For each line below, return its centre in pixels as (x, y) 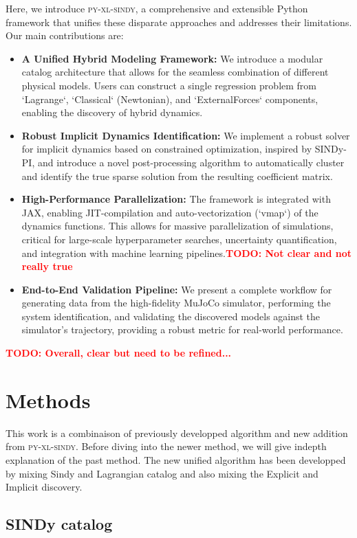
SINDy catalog (59, 524)
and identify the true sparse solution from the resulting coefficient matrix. (177, 176)
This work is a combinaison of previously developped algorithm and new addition (177, 433)
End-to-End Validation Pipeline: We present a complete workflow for (177, 289)
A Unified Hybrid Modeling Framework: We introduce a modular (172, 58)
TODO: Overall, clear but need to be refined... (119, 353)
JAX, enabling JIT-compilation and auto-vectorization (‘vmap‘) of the (170, 212)
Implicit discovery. (44, 487)
